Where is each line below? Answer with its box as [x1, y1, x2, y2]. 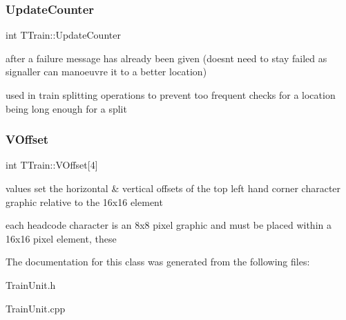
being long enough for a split [6, 101, 127, 115]
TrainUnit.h [6, 277, 56, 292]
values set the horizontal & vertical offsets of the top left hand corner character [6, 181, 341, 195]
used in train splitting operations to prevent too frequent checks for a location [6, 88, 336, 102]
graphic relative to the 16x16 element [6, 194, 163, 209]
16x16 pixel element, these [6, 231, 117, 245]
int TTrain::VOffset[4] [6, 158, 98, 172]
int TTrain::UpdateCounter [6, 28, 121, 42]
